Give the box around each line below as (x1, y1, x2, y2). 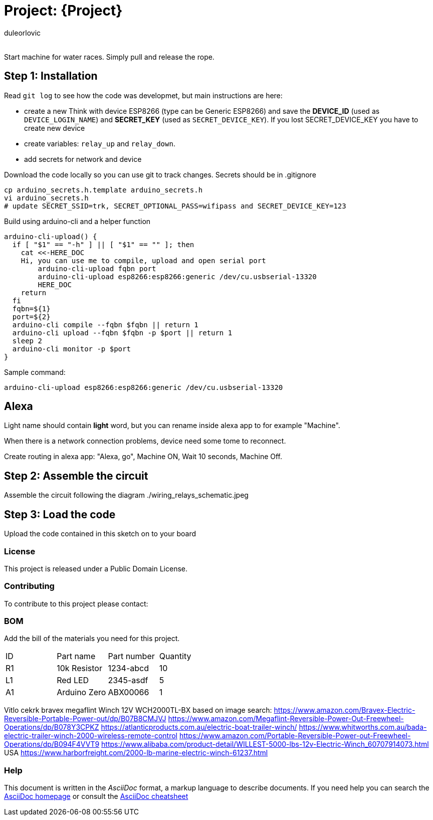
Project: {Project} (4, 2, 123, 19)
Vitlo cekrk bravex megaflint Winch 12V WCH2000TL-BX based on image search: (4, 706, 272, 715)
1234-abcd (108, 663, 149, 674)
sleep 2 (12, 336, 42, 345)
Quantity (159, 651, 191, 662)
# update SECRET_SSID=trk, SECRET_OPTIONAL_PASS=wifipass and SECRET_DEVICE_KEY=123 (4, 201, 346, 210)
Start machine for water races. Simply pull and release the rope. (4, 52, 214, 61)
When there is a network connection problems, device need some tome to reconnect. (4, 437, 286, 446)
